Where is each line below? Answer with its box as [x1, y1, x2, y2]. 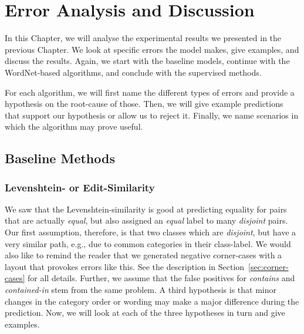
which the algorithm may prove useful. [5, 120, 143, 133]
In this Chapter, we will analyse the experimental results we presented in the [5, 32, 282, 44]
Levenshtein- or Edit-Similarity [5, 180, 155, 194]
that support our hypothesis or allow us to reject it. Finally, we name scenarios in [5, 109, 299, 121]
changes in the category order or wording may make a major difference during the [5, 295, 299, 307]
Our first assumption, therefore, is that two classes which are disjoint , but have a [5, 226, 296, 238]
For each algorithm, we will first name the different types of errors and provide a [5, 86, 295, 98]
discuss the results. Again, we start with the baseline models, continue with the [5, 55, 290, 67]
